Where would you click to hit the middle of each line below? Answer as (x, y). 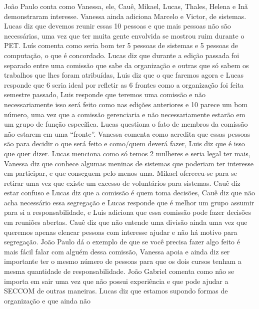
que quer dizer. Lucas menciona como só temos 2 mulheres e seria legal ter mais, (127, 153)
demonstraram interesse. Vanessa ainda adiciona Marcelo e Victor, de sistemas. (125, 16)
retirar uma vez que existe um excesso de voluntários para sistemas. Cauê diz (122, 183)
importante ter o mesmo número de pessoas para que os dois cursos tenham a (123, 261)
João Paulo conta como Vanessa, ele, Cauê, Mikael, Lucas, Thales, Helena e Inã (126, 6)
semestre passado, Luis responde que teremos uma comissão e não (105, 94)
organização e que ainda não (47, 300)
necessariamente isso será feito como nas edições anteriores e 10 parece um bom (126, 104)
